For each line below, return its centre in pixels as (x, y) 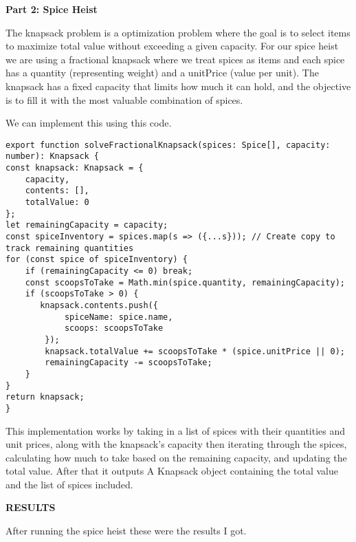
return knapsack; (45, 397)
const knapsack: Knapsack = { (75, 168)
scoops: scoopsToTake (114, 328)
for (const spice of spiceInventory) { (97, 260)
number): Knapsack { (53, 156)
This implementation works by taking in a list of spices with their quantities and (176, 430)
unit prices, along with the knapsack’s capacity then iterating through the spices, (176, 444)
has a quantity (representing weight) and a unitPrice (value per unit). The (162, 73)
